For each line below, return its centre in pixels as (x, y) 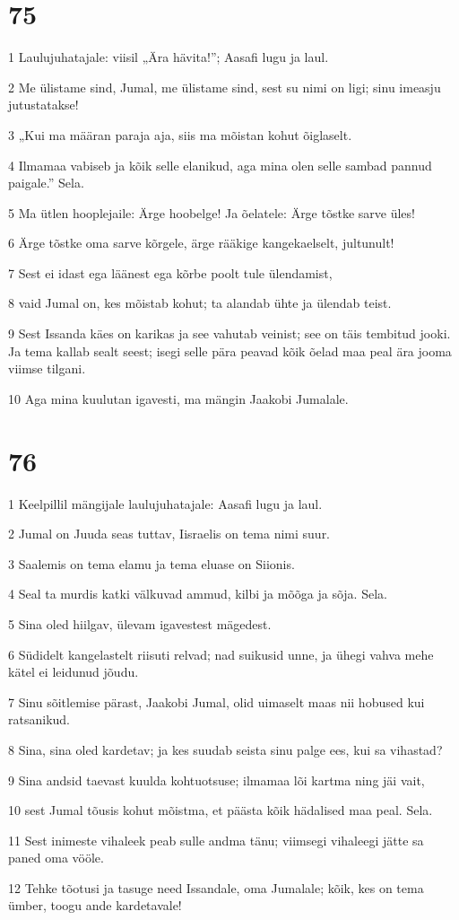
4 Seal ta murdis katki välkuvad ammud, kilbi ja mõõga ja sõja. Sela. (198, 594)
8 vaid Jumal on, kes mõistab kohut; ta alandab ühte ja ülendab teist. (200, 303)
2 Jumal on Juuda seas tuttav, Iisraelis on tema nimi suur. (169, 534)
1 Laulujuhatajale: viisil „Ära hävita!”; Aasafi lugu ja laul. (169, 57)
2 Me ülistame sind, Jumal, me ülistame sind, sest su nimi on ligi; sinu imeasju (225, 87)
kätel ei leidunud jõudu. (74, 672)
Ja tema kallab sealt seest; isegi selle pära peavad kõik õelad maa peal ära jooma (230, 350)
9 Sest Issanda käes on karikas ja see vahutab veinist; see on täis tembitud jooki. (229, 333)
